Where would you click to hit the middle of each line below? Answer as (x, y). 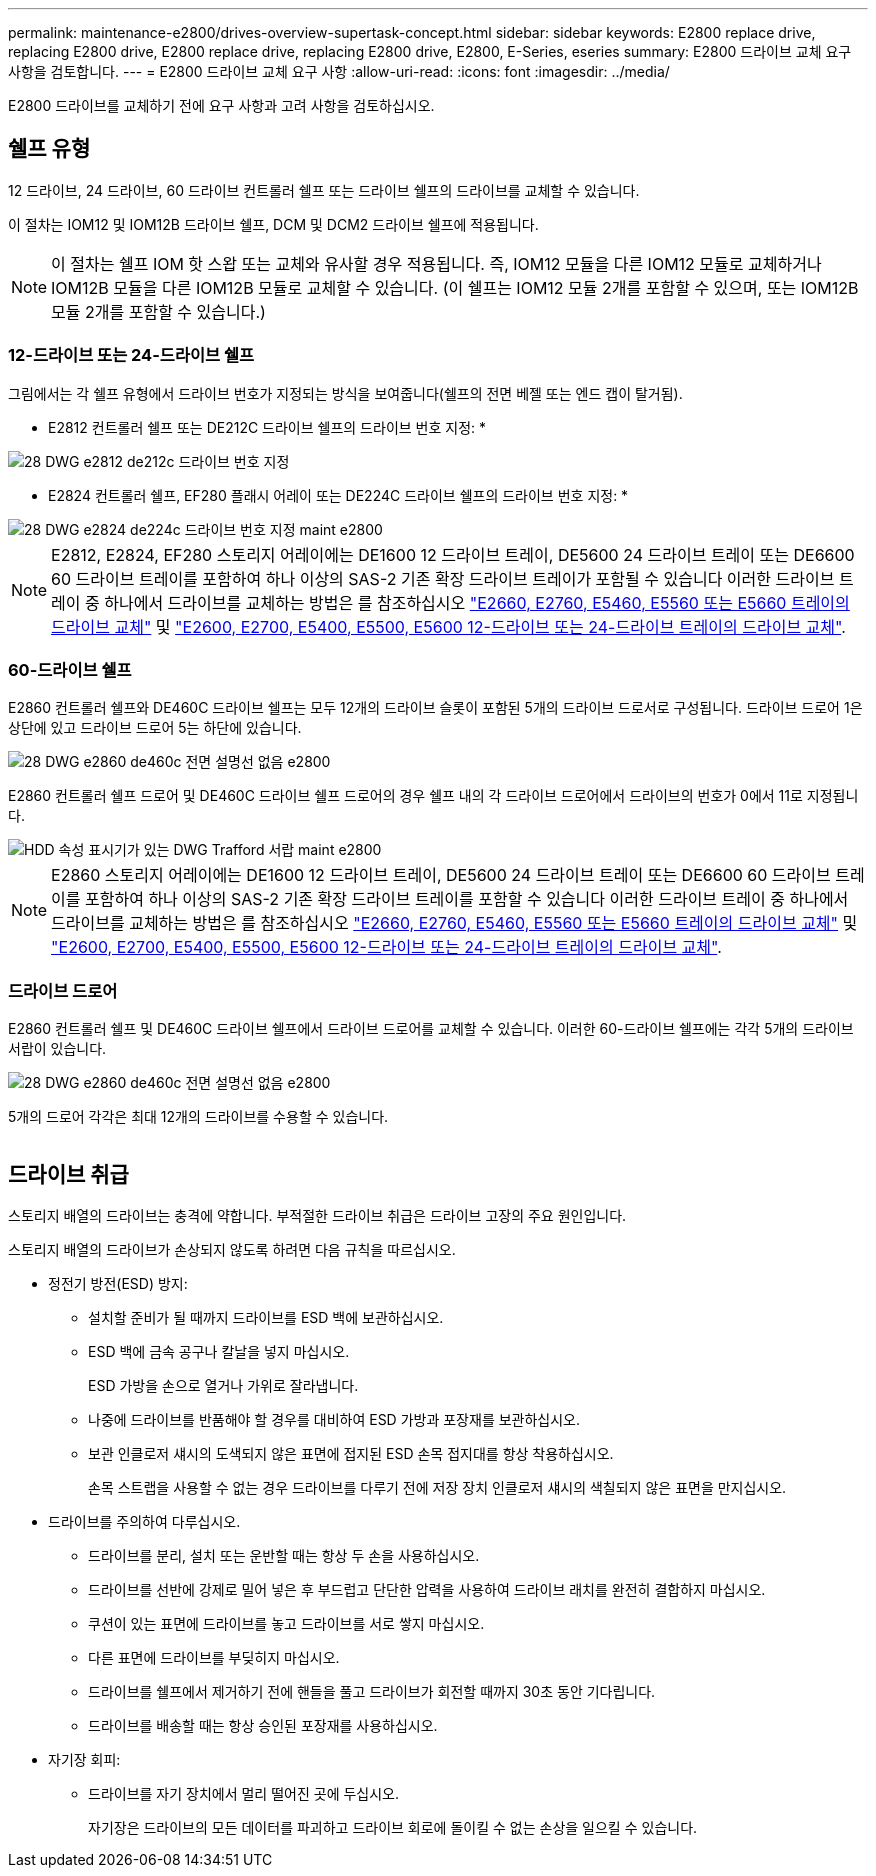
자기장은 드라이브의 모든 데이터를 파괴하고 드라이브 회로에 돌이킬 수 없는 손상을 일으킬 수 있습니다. (393, 1827)
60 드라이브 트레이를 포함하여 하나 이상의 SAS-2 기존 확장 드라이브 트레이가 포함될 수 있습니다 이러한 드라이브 (443, 578)
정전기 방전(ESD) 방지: (118, 1283)
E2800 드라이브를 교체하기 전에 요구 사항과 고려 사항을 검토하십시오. (221, 105)
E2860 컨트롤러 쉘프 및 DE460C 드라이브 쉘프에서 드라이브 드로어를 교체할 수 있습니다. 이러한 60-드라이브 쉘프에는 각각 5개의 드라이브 (431, 1029)
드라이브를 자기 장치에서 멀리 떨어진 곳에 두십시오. (244, 1793)
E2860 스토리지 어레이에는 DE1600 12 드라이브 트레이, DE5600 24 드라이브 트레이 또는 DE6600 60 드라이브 (441, 875)
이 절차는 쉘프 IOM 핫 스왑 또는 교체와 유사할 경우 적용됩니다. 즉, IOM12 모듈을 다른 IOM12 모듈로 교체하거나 (436, 263)
